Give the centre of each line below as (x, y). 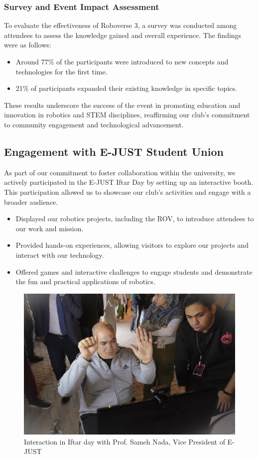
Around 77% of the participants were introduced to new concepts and (122, 61)
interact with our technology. (60, 254)
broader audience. (31, 202)
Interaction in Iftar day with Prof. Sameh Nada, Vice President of (125, 441)
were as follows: (28, 45)
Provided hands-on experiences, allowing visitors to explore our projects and (132, 245)
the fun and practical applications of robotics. (85, 281)
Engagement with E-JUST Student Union (114, 151)
